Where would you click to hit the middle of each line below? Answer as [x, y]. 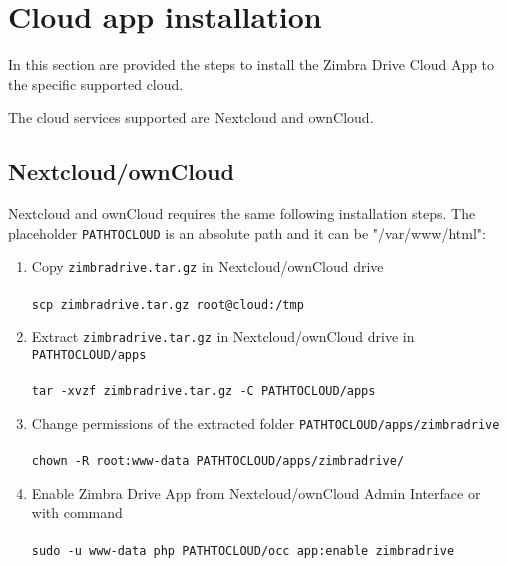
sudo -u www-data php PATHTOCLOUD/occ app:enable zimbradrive [243, 550]
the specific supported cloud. [96, 83]
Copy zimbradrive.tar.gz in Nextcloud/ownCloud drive [207, 266]
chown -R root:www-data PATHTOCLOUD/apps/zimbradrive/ [218, 461]
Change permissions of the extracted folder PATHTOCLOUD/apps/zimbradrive [265, 422]
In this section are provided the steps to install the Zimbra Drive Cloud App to [251, 64]
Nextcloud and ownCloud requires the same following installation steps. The [242, 213]
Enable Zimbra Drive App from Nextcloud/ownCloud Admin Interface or [256, 492]
